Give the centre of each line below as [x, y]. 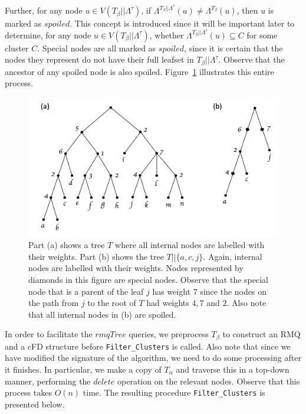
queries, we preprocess [169, 334]
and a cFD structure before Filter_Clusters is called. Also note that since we [148, 346]
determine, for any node [48, 35]
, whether [167, 35]
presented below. [35, 404]
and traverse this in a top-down [233, 369]
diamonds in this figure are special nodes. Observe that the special [148, 279]
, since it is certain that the [233, 48]
